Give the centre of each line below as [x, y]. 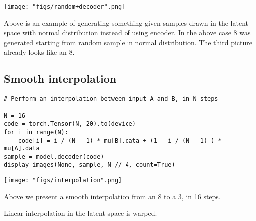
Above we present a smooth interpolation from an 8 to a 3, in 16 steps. [112, 196]
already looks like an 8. [39, 52]
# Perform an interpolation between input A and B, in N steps [111, 99]
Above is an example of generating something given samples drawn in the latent [126, 23]
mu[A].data [22, 149]
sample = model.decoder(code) [54, 157]
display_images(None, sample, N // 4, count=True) [90, 165]
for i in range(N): [36, 132]
